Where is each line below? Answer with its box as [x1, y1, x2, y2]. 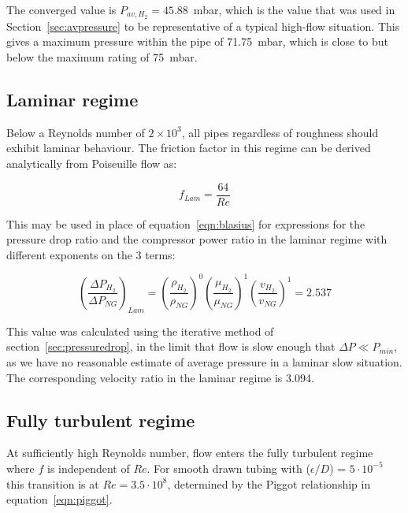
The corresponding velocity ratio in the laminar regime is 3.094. [6, 369, 314, 385]
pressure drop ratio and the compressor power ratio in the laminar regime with [6, 231, 388, 247]
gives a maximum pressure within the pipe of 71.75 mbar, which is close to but [6, 33, 389, 50]
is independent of [47, 459, 130, 476]
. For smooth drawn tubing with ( [147, 459, 310, 476]
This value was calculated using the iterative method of [6, 322, 274, 339]
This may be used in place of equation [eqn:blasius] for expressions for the [6, 215, 365, 232]
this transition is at [6, 475, 99, 492]
